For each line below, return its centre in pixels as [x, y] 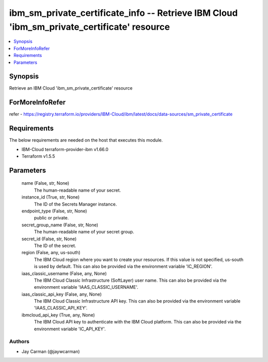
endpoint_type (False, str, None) [54, 211]
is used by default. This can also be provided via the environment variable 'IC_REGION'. [123, 266]
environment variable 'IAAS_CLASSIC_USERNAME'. [86, 287]
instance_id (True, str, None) [51, 197]
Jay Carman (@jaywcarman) [51, 351]
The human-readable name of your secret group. [84, 232]
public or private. [51, 218]
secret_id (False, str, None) [49, 239]
